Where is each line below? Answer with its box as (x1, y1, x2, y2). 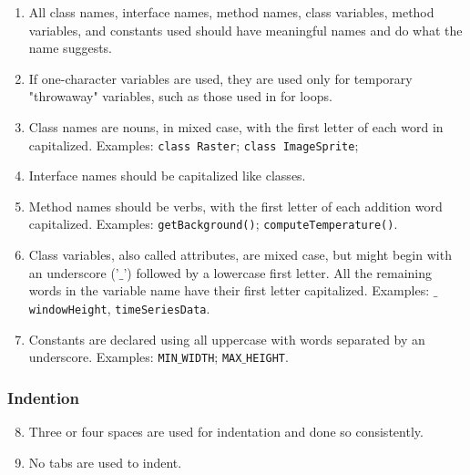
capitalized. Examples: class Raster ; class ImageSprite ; (28, 135, 359, 154)
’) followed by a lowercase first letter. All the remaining (123, 263, 433, 282)
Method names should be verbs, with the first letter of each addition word (28, 196, 443, 215)
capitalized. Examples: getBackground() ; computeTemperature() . (28, 214, 398, 233)
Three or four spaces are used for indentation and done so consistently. (28, 421, 424, 440)
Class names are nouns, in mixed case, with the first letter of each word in (28, 117, 444, 136)
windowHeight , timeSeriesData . (28, 298, 210, 317)
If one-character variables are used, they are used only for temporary (28, 68, 413, 88)
